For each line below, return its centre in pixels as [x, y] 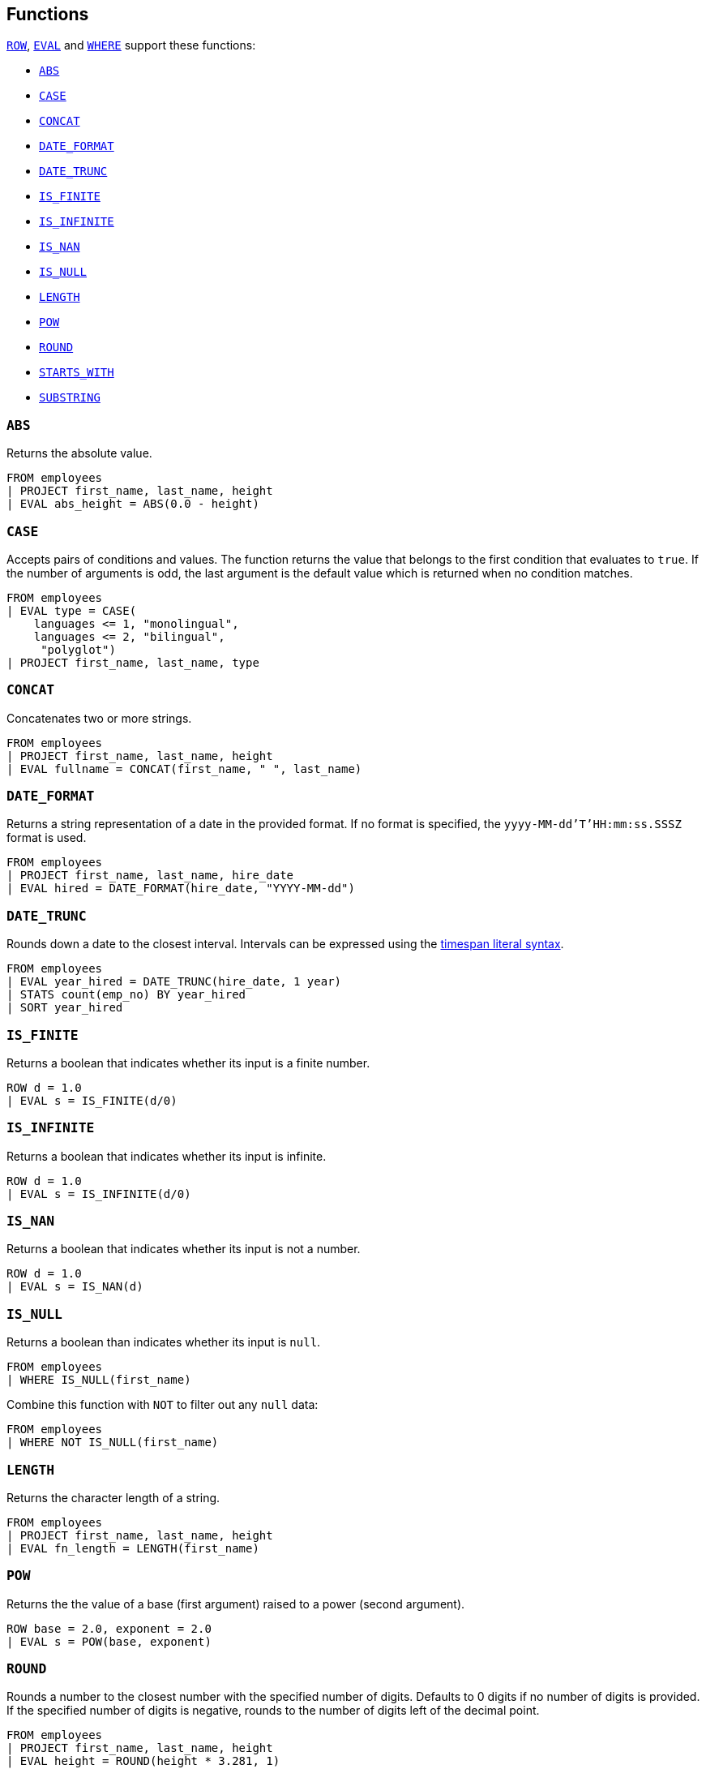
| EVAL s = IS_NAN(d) [75, 1287]
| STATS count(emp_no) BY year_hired [126, 995]
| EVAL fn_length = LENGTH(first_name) [133, 1548]
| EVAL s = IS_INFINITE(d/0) [99, 1194]
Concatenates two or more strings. [99, 718]
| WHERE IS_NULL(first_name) [99, 1380]
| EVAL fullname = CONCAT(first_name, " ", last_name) [184, 769]
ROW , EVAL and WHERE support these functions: [131, 45]
